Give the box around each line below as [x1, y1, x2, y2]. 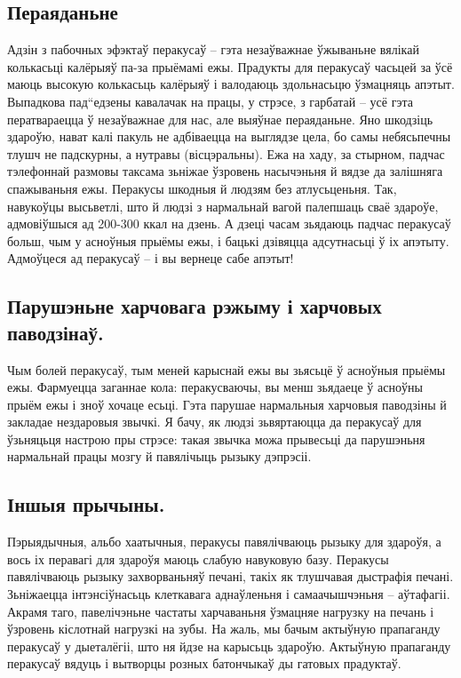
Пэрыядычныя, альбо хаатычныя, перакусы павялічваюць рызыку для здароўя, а [7, 532, 441, 551]
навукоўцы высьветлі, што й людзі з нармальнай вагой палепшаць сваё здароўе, [7, 196, 439, 215]
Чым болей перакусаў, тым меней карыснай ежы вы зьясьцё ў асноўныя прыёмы [7, 360, 446, 379]
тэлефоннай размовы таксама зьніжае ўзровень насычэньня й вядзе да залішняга [7, 162, 443, 180]
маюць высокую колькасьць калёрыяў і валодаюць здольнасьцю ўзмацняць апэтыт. [7, 75, 455, 93]
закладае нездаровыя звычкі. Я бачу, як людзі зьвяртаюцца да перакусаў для [7, 412, 422, 431]
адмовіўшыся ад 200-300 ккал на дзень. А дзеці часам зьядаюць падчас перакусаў [7, 214, 451, 233]
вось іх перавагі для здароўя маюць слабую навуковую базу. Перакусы [7, 549, 389, 568]
